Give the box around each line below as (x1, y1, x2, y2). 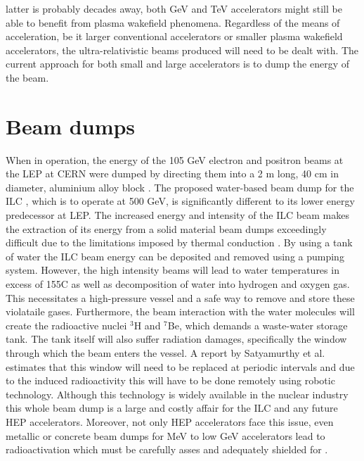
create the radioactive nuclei (6, 317, 127, 332)
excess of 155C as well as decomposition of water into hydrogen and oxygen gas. (6, 277, 350, 291)
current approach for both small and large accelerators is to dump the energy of (6, 56, 349, 71)
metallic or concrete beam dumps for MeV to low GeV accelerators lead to (6, 428, 325, 443)
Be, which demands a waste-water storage (167, 317, 348, 332)
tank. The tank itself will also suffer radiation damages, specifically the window (6, 331, 347, 346)
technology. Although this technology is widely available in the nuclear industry (6, 386, 349, 401)
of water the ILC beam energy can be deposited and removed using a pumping (6, 248, 344, 263)
